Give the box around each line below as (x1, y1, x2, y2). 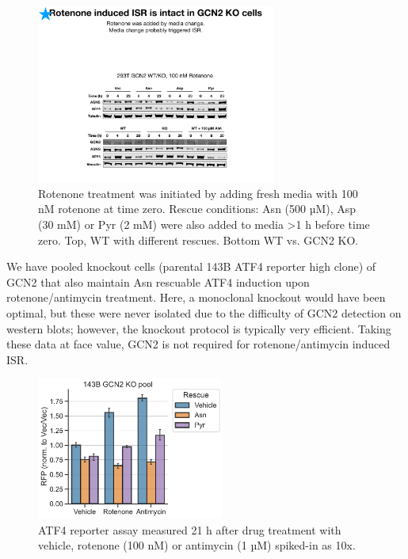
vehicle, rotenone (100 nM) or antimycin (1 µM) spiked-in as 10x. (38, 537, 356, 553)
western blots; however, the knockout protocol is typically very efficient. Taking (6, 320, 391, 337)
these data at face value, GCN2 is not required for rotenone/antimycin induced (6, 336, 391, 352)
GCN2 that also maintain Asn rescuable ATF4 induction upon (6, 273, 310, 290)
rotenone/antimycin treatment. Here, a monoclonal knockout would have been (6, 289, 386, 306)
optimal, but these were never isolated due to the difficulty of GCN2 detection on (6, 305, 402, 321)
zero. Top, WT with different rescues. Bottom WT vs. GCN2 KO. (38, 231, 359, 248)
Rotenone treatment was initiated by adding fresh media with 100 (38, 184, 358, 201)
